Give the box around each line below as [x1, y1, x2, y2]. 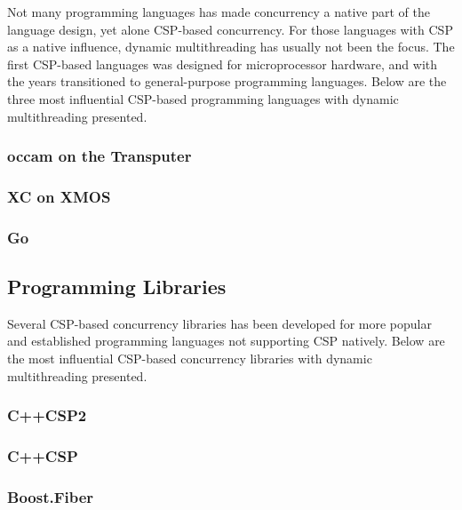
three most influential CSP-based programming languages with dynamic [7, 89, 399, 108]
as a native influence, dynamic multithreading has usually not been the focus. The [7, 37, 455, 56]
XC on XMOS [7, 185, 111, 207]
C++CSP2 [7, 404, 87, 426]
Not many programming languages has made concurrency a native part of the [7, 3, 430, 20]
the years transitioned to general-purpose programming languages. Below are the [7, 72, 447, 91]
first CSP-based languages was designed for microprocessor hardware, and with [7, 54, 438, 73]
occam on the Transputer [7, 145, 192, 167]
